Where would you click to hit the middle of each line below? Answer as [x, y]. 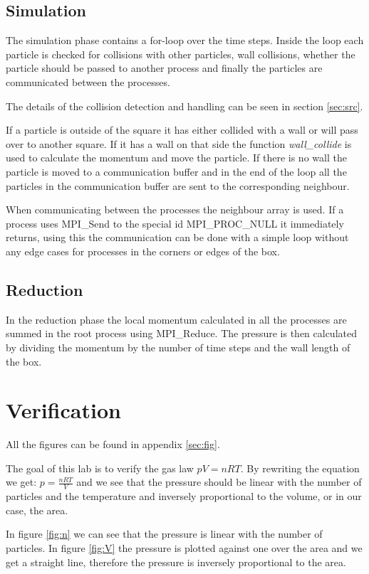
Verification [63, 410]
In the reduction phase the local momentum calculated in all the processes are [176, 319]
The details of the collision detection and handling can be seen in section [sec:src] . [184, 106]
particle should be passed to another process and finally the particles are [164, 68]
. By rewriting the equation [300, 468]
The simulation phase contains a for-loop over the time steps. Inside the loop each [185, 40]
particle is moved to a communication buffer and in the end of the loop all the [176, 171]
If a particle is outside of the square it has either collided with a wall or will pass [182, 130]
